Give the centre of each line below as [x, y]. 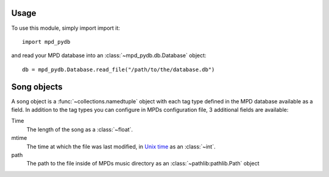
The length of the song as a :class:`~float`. [80, 129]
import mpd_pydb [46, 42]
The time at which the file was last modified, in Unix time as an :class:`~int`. [121, 147]
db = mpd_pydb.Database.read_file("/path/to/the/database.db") [119, 69]
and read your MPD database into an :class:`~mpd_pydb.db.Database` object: [109, 55]
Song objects [37, 87]
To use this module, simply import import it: [65, 28]
